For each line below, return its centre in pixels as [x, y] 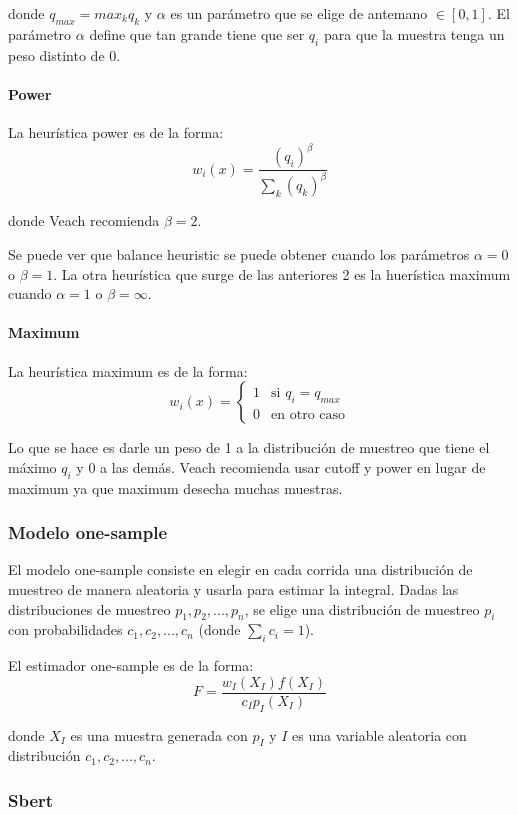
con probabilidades [65, 629]
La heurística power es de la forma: [116, 131]
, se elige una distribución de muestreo [362, 608]
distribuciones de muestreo [89, 608]
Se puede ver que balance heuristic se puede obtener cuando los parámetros [239, 254]
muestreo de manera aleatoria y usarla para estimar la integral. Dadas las [233, 589]
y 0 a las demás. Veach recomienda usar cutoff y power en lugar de [281, 466]
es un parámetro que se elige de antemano [299, 13]
